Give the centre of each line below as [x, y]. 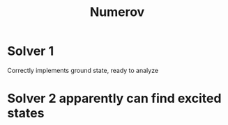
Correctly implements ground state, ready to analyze [83, 70]
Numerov [117, 12]
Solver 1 [31, 51]
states [26, 114]
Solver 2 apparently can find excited [114, 99]
